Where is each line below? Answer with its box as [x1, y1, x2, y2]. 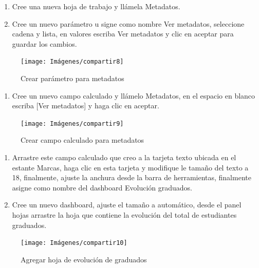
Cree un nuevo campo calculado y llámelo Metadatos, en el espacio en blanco [12, 90, 255, 101]
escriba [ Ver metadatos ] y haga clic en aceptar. [12, 100, 159, 111]
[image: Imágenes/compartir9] [21, 120, 124, 127]
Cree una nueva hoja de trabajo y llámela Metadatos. [12, 1, 180, 11]
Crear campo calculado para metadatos [21, 135, 144, 145]
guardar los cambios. [12, 38, 77, 49]
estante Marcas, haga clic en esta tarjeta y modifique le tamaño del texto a [12, 162, 249, 173]
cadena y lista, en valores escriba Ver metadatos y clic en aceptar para [12, 28, 234, 39]
